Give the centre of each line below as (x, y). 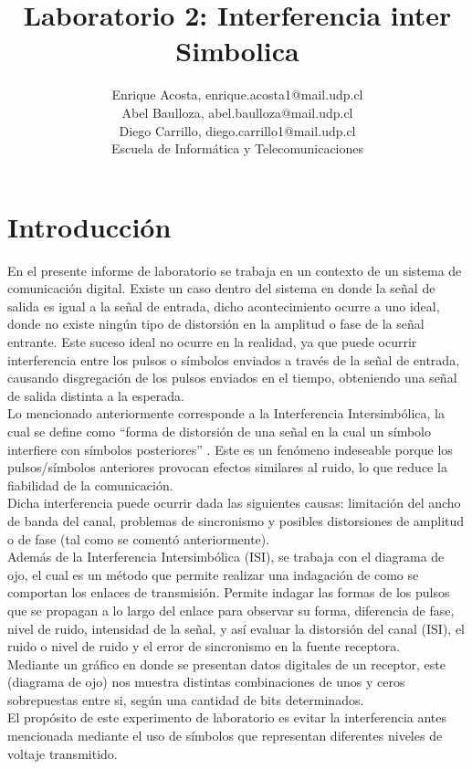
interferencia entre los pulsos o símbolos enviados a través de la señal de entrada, (234, 359)
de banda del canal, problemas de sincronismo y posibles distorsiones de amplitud (236, 520)
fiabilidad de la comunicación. (90, 485)
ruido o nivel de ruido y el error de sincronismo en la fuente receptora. (204, 646)
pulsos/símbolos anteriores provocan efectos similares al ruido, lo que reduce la (227, 467)
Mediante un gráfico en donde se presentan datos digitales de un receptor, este (227, 664)
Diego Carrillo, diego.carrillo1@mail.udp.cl (237, 130)
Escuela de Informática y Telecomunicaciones (237, 148)
